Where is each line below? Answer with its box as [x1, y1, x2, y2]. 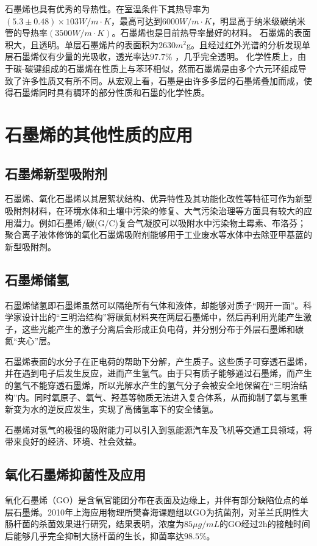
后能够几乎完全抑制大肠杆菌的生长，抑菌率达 [5, 530, 184, 542]
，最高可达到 [110, 14, 162, 27]
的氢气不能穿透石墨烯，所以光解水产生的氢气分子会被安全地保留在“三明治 [5, 379, 299, 392]
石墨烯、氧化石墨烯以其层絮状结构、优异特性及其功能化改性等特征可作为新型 [5, 192, 312, 205]
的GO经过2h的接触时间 [219, 517, 310, 530]
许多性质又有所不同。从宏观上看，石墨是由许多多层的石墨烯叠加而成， [21, 74, 304, 87]
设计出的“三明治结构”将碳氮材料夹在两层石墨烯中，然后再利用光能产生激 [21, 311, 312, 323]
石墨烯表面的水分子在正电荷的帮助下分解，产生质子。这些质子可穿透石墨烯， [5, 354, 312, 367]
